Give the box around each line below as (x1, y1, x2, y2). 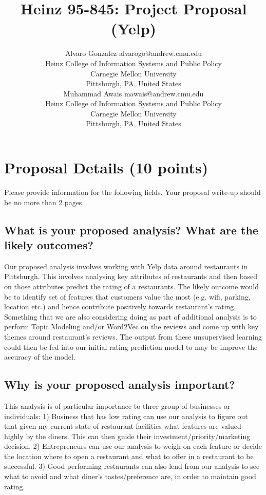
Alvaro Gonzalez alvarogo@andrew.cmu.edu (65, 48, 202, 58)
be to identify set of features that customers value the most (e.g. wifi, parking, (4, 291, 251, 302)
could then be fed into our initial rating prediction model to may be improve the (4, 341, 258, 352)
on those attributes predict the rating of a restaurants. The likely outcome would (4, 281, 259, 291)
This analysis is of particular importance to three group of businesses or (4, 400, 231, 411)
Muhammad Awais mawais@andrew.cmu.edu (63, 88, 204, 98)
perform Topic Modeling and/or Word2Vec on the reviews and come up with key (4, 321, 259, 332)
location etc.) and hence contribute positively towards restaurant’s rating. (4, 301, 236, 312)
